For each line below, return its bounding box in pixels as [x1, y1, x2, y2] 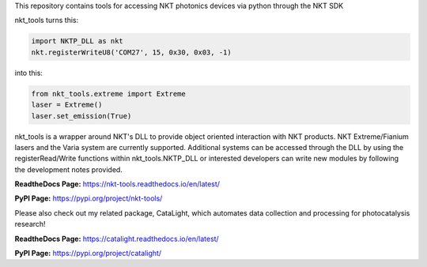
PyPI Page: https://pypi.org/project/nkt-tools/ [14, 194, 163, 203]
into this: [14, 68, 43, 77]
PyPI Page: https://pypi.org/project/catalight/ [14, 249, 162, 258]
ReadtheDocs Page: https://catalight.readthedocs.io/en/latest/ [14, 234, 219, 243]
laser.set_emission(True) [31, 111, 132, 120]
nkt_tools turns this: [14, 16, 79, 25]
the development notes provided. [14, 164, 123, 174]
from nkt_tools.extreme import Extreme [31, 89, 186, 98]
